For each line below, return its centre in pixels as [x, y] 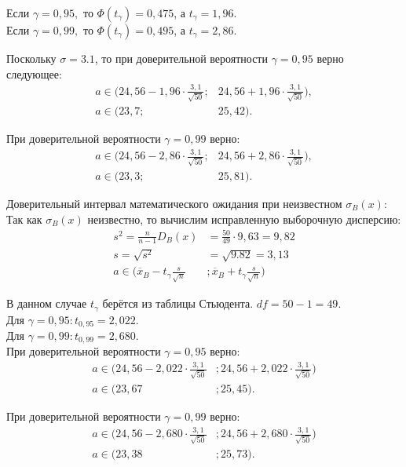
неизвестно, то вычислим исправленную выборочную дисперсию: [244, 219]
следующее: [34, 73]
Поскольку [31, 58]
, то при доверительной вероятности [181, 58]
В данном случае [47, 303]
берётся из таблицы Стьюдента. [178, 303]
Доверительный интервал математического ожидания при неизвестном [174, 203]
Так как [24, 219]
